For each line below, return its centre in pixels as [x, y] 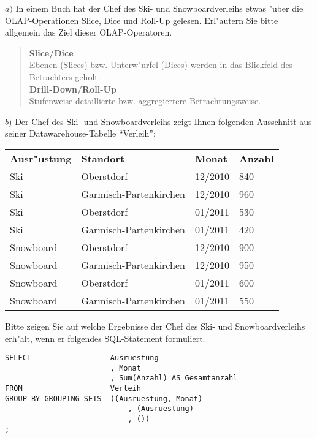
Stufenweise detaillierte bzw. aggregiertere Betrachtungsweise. [145, 101]
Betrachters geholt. [65, 76]
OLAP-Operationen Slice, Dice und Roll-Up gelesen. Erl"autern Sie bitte [142, 20]
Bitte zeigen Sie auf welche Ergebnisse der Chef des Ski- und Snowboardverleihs [155, 326]
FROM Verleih [73, 389]
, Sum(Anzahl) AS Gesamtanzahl [174, 378]
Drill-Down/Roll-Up [73, 89]
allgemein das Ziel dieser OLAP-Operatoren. [89, 32]
